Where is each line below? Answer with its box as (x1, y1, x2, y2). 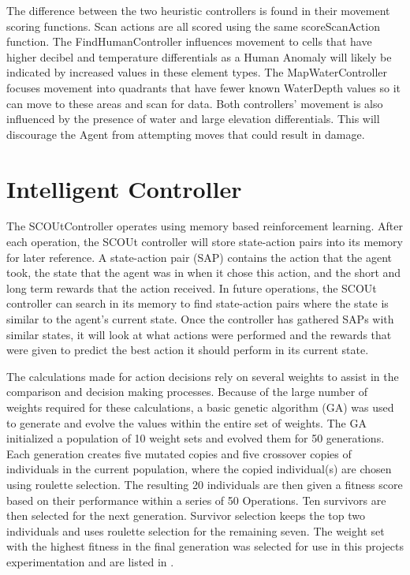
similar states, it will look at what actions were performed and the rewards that (6, 326, 392, 342)
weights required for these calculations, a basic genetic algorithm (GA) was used (6, 399, 394, 415)
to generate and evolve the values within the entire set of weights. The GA (6, 414, 367, 431)
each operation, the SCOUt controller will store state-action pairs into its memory (6, 233, 403, 250)
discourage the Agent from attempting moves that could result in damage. (6, 125, 365, 142)
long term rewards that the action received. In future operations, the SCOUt (6, 279, 377, 296)
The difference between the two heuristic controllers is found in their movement (6, 2, 390, 18)
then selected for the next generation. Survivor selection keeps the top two (6, 507, 365, 524)
